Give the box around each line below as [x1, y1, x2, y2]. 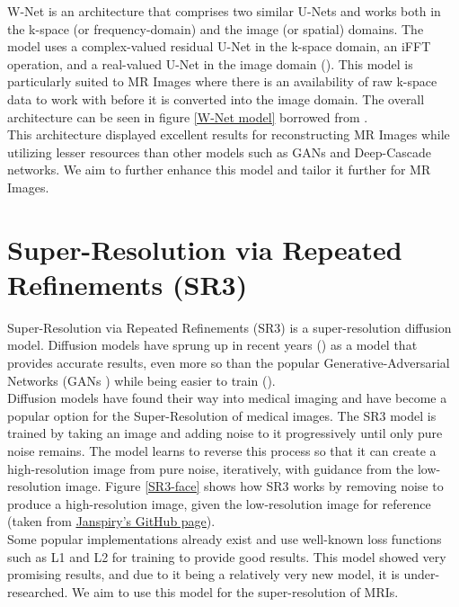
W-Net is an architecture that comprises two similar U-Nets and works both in [7, 2, 441, 20]
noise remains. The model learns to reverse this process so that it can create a [7, 442, 437, 460]
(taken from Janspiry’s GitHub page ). [7, 512, 216, 531]
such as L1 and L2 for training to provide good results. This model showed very [7, 547, 446, 566]
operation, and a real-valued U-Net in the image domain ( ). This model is [7, 54, 413, 73]
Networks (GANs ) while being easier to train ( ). [7, 370, 276, 389]
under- [403, 565, 440, 584]
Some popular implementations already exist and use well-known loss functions [7, 529, 442, 548]
